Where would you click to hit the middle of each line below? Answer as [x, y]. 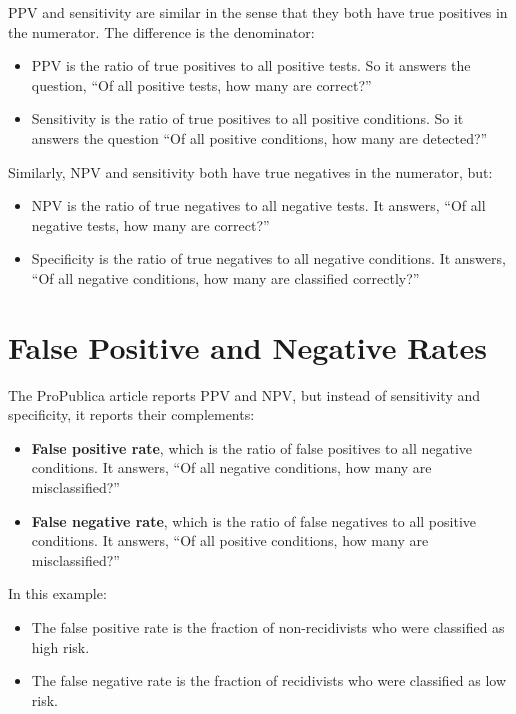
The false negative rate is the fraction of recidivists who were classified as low [269, 680]
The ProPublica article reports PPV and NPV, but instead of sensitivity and [244, 394]
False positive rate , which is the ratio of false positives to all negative [252, 447]
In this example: [57, 593]
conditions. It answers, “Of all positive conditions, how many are [230, 540]
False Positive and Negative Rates [247, 346]
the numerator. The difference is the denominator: [161, 31]
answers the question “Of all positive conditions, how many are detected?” [259, 137]
